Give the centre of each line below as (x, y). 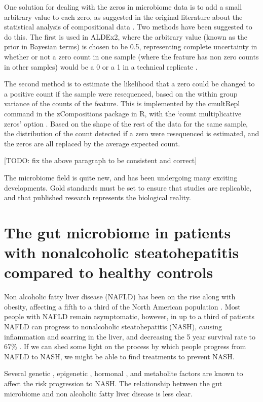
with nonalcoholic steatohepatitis (122, 252)
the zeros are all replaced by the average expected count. (92, 143)
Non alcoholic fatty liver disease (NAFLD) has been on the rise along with (120, 297)
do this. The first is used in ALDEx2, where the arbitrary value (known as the (126, 36)
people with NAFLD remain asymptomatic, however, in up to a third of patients (129, 316)
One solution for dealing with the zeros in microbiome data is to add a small (123, 7)
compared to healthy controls (109, 272)
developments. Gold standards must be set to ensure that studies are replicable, (128, 187)
